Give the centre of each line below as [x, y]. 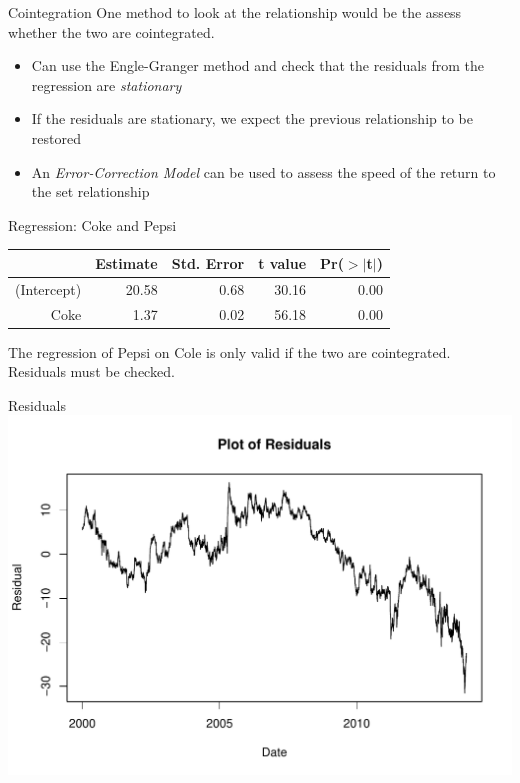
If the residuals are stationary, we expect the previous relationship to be [252, 118]
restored [56, 137]
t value [282, 262]
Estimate [126, 262]
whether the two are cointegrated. [111, 31]
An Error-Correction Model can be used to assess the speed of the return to [263, 171]
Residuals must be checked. [91, 371]
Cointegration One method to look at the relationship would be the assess [235, 12]
